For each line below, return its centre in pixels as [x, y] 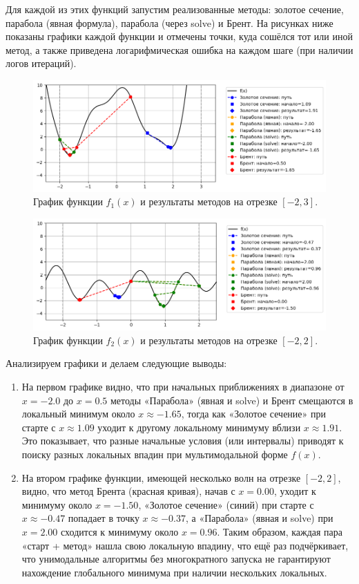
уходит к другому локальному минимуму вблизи [199, 427]
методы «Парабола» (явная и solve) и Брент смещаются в [232, 400]
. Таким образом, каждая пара [280, 531]
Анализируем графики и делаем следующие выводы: [116, 363]
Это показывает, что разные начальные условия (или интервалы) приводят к [183, 441]
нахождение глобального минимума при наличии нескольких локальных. [174, 572]
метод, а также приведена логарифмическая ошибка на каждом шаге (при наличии [179, 49]
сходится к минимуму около [120, 531]
